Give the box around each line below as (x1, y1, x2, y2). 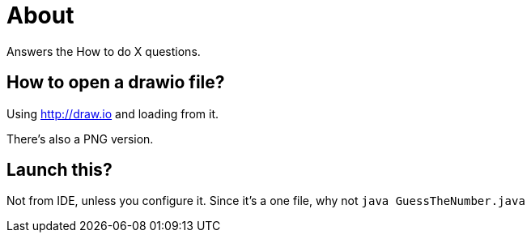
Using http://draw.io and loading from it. (6, 106, 219, 121)
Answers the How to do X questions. (6, 44, 201, 58)
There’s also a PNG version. (6, 131, 154, 146)
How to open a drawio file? (6, 72, 225, 93)
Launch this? (6, 160, 113, 181)
